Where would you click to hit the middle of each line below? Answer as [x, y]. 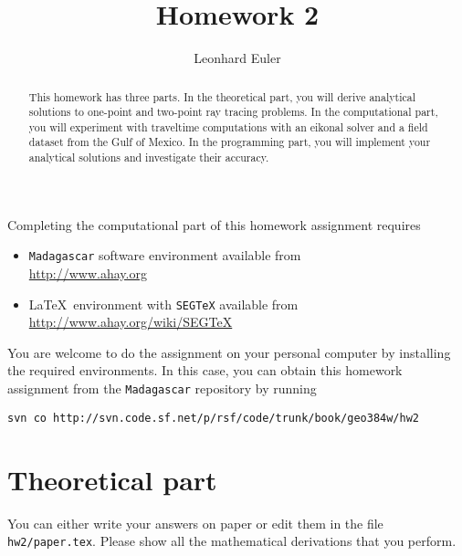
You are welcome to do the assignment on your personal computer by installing [229, 352]
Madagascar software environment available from [165, 255]
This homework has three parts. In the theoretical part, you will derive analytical [222, 96]
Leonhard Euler [237, 58]
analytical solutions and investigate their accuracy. [149, 157]
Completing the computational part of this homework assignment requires [214, 224]
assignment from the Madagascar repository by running [162, 388]
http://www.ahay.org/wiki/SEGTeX [131, 322]
